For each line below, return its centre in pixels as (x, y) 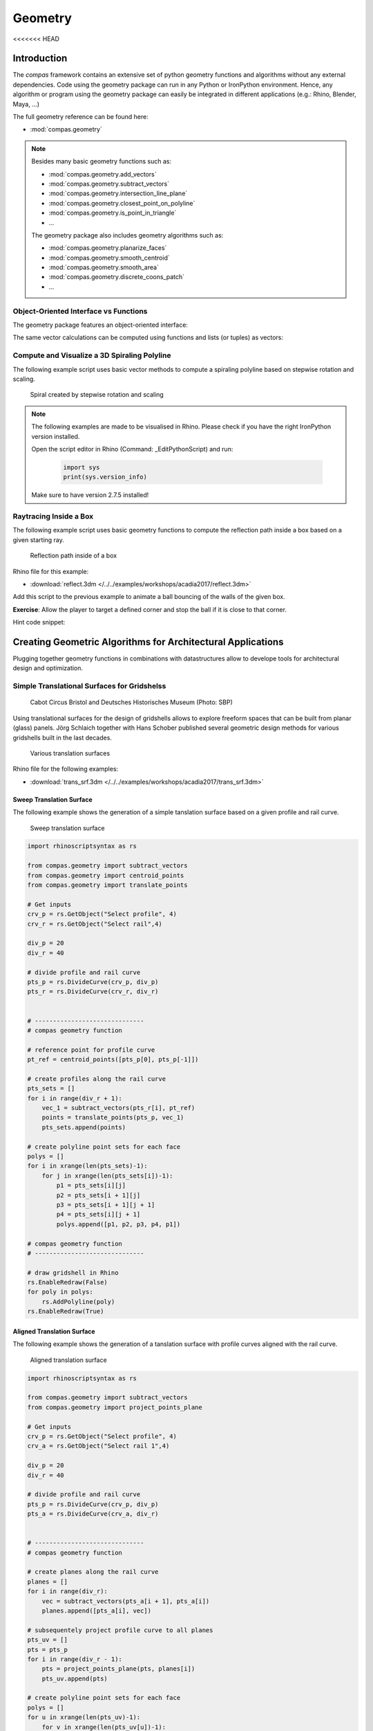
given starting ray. (39, 539)
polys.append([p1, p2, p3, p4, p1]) (118, 1224)
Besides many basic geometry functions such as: (102, 161)
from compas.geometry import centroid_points (106, 875)
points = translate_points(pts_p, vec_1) (113, 1118)
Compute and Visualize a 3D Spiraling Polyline (92, 355)
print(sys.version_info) (105, 477)
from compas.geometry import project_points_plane (115, 1407)
